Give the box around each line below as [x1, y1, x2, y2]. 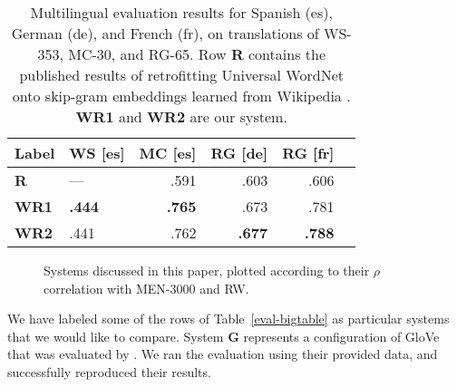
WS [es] [69, 142, 125, 163]
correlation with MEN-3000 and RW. [44, 278, 249, 297]
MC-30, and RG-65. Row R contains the [68, 44, 326, 64]
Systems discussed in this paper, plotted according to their [44, 261, 370, 279]
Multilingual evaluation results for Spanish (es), [30, 2, 333, 23]
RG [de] [210, 142, 268, 163]
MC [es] [139, 142, 197, 163]
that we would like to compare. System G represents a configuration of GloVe [7, 326, 440, 345]
